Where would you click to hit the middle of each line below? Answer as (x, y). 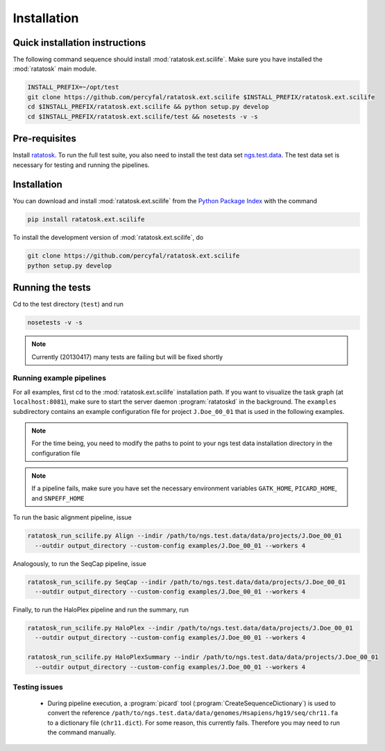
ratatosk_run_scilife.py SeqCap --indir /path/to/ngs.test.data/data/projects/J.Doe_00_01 (187, 582)
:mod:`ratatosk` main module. (55, 69)
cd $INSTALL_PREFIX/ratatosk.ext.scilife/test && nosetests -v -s (143, 116)
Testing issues (38, 687)
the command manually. (82, 732)
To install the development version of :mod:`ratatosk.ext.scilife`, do (108, 238)
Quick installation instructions (79, 43)
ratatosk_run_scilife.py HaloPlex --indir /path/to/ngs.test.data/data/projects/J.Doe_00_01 (190, 628)
